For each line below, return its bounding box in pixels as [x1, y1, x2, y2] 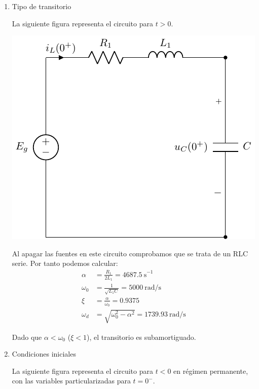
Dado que [12, 331, 42, 342]
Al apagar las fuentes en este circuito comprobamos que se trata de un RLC [12, 248, 248, 258]
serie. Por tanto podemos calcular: [12, 258, 118, 268]
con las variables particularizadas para [12, 375, 131, 386]
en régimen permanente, [173, 365, 248, 376]
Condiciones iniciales [12, 348, 76, 359]
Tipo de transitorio [12, 1, 71, 11]
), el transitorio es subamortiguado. [86, 331, 196, 342]
